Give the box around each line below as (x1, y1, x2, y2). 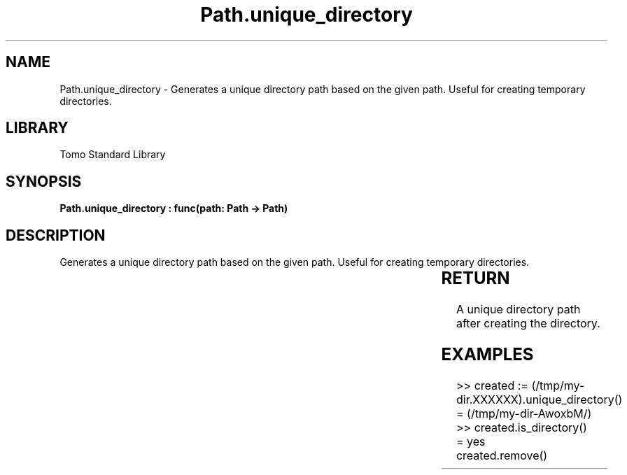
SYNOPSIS (6, 172, 82, 190)
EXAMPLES (441, 343, 534, 364)
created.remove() (456, 448, 548, 462)
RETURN (441, 268, 510, 289)
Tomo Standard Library (59, 148, 166, 161)
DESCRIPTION (6, 226, 106, 244)
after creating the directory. (456, 316, 600, 331)
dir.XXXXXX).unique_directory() (456, 392, 623, 406)
